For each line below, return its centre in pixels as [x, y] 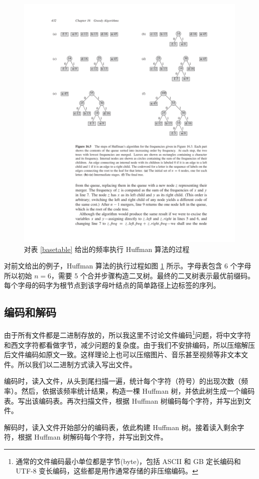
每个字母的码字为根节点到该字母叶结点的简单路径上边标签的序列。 [112, 285]
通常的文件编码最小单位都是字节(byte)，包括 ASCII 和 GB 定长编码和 [128, 461]
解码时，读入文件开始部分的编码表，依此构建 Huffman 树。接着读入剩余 [121, 427]
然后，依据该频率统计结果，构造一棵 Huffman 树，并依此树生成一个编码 [138, 390]
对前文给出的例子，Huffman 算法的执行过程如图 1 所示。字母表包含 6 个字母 [128, 266]
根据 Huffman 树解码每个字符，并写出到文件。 [93, 437]
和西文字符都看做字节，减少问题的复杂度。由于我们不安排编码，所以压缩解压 [129, 345]
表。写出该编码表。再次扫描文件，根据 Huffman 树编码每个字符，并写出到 [124, 400]
